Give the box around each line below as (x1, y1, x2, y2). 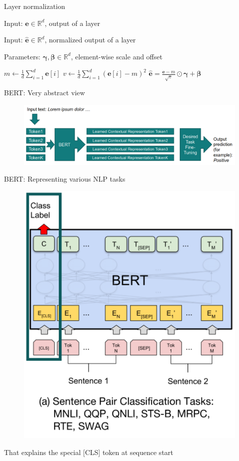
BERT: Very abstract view (4, 87, 85, 98)
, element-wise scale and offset (71, 51, 163, 61)
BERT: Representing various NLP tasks (4, 174, 125, 184)
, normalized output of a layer (44, 34, 136, 45)
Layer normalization (4, 1, 65, 11)
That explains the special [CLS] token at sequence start (4, 447, 174, 457)
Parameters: (4, 51, 41, 61)
